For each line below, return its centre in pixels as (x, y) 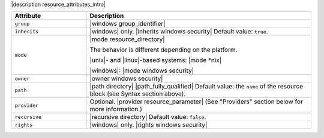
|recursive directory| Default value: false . (148, 117)
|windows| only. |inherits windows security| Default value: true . (179, 32)
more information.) (116, 109)
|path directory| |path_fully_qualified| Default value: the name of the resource (196, 87)
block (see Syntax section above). (138, 94)
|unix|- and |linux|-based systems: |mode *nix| (156, 60)
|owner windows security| (126, 79)
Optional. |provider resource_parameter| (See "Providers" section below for (196, 102)
